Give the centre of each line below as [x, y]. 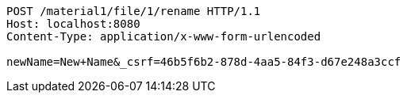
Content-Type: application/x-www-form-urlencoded [164, 36]
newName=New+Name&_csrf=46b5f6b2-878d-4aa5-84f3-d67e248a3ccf [204, 62]
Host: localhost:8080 [73, 24]
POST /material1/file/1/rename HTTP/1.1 [134, 11]
